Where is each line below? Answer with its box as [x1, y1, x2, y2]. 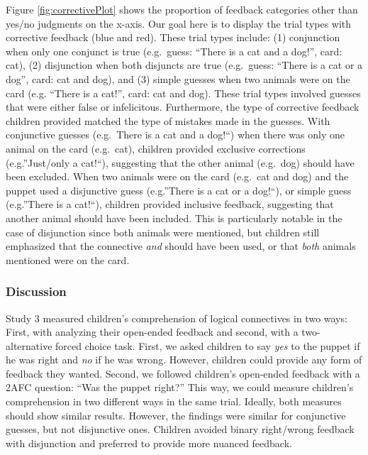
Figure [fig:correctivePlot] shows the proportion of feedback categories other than [6, 2, 358, 16]
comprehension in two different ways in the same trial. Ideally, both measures [6, 394, 342, 409]
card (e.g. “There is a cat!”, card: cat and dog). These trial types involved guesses [6, 85, 361, 100]
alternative [6, 338, 52, 353]
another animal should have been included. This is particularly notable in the [6, 210, 342, 225]
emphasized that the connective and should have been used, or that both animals [6, 239, 356, 253]
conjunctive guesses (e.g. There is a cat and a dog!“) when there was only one [6, 127, 345, 142]
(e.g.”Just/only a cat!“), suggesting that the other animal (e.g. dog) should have [6, 155, 355, 170]
